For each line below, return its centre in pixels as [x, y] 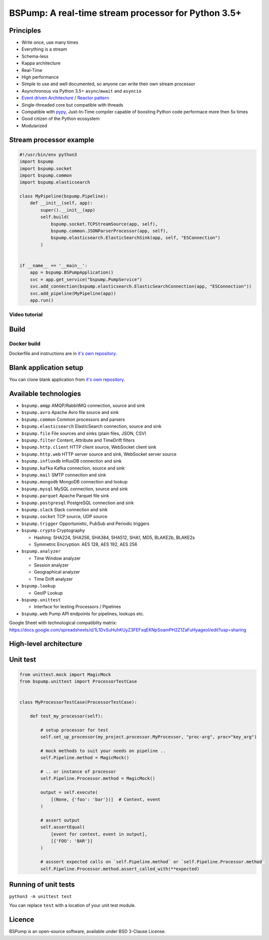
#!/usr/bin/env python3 [48, 154]
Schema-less [35, 56]
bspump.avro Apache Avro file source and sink [70, 412]
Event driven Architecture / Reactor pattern [65, 98]
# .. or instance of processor [78, 772]
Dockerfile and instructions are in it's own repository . [63, 353]
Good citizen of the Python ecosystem [61, 118]
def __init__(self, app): [61, 203]
